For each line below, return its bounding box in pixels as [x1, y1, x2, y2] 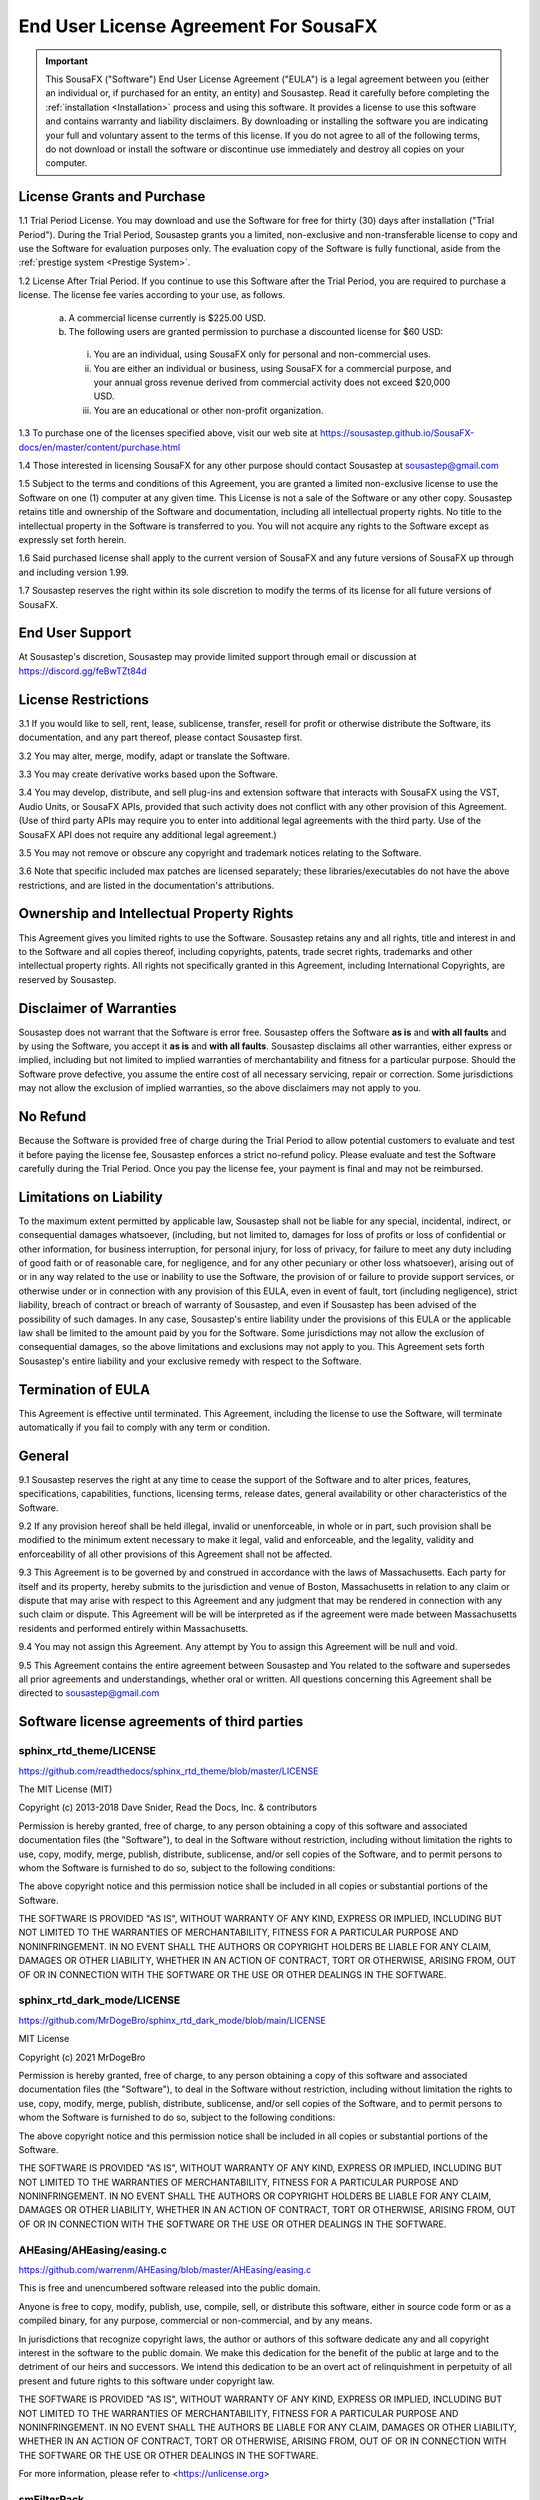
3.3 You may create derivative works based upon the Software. [18, 768, 279, 780]
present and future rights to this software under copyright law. [18, 2375, 275, 2387]
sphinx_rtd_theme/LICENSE [18, 1744, 157, 1758]
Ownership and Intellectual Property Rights [18, 905, 294, 922]
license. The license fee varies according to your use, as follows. [18, 289, 286, 301]
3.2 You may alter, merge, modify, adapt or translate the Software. [18, 750, 290, 762]
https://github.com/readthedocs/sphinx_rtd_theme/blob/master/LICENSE [18, 1765, 319, 1777]
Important [45, 55, 89, 67]
